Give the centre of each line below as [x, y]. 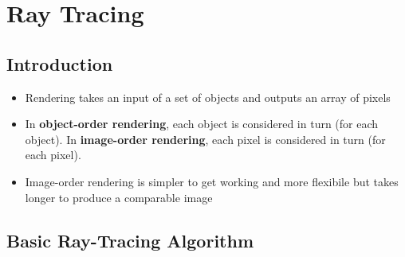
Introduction [60, 63]
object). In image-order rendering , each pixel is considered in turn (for [205, 139]
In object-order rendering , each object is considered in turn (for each [202, 124]
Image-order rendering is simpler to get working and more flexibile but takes [212, 181]
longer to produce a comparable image [119, 197]
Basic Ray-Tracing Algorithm [130, 240]
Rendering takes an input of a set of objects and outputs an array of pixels [208, 97]
